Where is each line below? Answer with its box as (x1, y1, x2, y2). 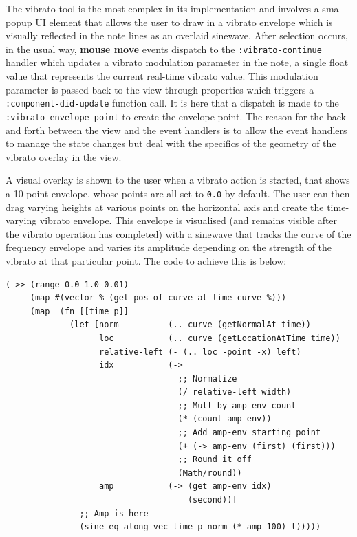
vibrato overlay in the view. (6, 149, 122, 164)
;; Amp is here (79, 508, 149, 518)
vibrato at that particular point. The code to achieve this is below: (6, 253, 287, 267)
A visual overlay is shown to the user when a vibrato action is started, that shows (6, 173, 350, 187)
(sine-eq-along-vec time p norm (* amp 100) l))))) (79, 522, 321, 532)
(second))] (187, 495, 237, 505)
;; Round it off (177, 454, 252, 465)
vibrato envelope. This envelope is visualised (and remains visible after (39, 213, 338, 228)
